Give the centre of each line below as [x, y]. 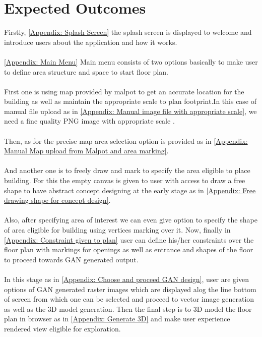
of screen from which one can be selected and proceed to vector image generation [129, 299]
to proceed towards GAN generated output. [71, 259]
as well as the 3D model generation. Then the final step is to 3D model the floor [128, 308]
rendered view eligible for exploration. [62, 328]
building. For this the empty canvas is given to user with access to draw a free [125, 180]
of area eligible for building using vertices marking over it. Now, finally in [117, 230]
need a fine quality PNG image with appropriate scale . [89, 121]
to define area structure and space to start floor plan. [86, 71]
